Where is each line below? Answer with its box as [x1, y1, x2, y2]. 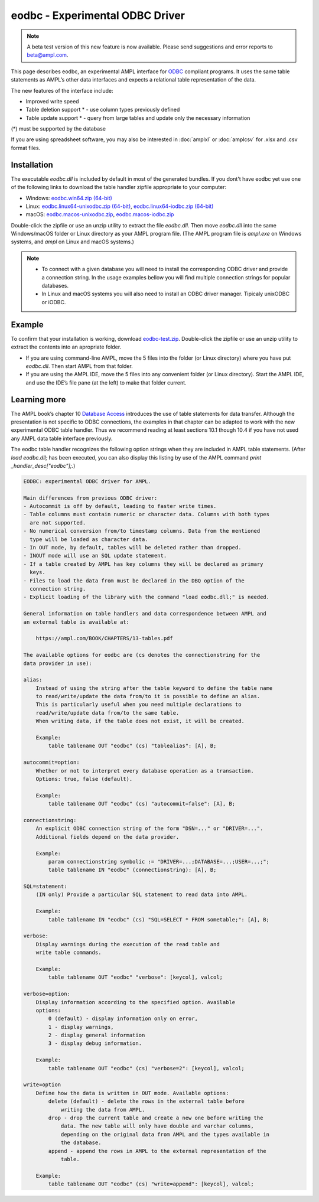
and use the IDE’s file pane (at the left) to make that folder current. [25, 379, 187, 386]
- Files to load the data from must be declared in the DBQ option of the [23, 577, 245, 584]
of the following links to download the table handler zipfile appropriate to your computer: [11, 184, 227, 191]
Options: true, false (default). [35, 776, 133, 782]
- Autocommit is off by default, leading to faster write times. [23, 503, 217, 510]
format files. [11, 144, 41, 151]
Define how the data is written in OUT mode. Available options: [35, 1090, 229, 1096]
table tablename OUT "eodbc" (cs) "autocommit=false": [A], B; [48, 800, 236, 807]
